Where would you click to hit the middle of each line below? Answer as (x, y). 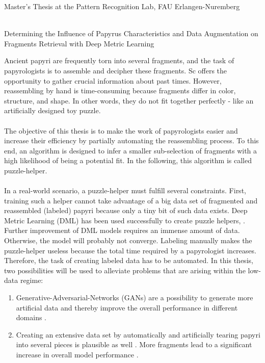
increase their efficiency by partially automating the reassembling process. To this (131, 140)
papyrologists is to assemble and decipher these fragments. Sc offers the (116, 70)
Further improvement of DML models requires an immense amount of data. (122, 230)
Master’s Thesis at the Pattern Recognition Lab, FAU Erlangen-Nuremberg (122, 6)
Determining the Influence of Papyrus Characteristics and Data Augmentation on (131, 33)
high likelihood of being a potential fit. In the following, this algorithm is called (128, 160)
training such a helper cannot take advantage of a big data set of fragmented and (131, 200)
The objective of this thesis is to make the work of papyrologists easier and (121, 130)
